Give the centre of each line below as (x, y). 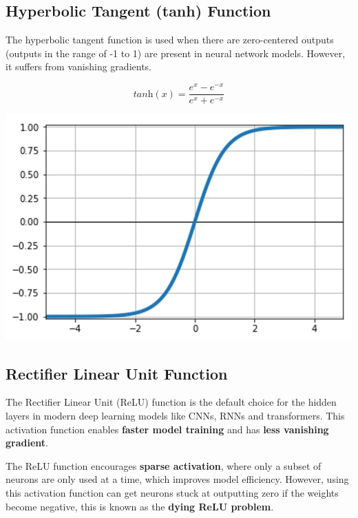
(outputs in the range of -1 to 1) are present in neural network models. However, (176, 53)
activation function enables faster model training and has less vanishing (167, 429)
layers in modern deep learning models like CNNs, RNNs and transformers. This (175, 416)
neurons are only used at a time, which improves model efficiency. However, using (177, 479)
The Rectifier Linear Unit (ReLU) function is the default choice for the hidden (171, 402)
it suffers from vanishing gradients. (78, 66)
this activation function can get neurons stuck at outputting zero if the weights (172, 492)
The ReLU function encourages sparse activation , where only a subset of (164, 465)
